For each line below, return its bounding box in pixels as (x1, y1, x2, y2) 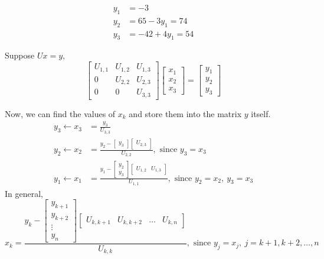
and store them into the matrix (129, 107, 242, 119)
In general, (5, 187, 43, 199)
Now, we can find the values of (5, 107, 116, 119)
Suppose (5, 49, 35, 61)
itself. (251, 107, 271, 119)
